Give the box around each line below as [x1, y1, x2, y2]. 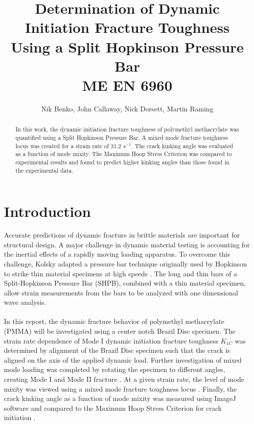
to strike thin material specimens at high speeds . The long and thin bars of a [4, 268, 237, 278]
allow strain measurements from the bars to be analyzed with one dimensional [4, 287, 238, 297]
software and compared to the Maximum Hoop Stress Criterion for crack [4, 402, 222, 413]
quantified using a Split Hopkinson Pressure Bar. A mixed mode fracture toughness [15, 133, 228, 141]
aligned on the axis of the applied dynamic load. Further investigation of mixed [4, 354, 242, 365]
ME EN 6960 [82, 75, 172, 95]
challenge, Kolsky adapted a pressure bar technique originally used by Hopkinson [4, 258, 247, 268]
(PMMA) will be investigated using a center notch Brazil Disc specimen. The [4, 326, 236, 336]
